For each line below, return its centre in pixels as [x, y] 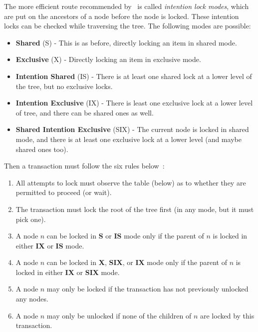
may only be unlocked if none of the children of [119, 315]
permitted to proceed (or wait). [64, 192]
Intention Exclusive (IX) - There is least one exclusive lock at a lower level [134, 103]
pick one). [31, 219]
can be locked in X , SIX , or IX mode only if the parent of [137, 262]
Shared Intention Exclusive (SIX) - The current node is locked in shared [132, 129]
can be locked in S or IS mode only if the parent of [125, 236]
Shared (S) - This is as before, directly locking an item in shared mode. [126, 42]
